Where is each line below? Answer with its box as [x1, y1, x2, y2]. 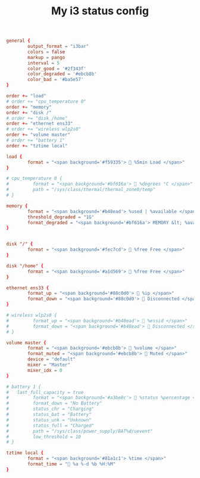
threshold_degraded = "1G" [27, 214, 95, 220]
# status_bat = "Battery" [6, 412, 92, 418]
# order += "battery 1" [6, 137, 65, 144]
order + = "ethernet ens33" [6, 121, 73, 127]
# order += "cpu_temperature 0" [6, 98, 86, 104]
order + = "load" [6, 93, 46, 99]
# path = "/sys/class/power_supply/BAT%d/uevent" [6, 428, 153, 434]
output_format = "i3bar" [27, 44, 89, 50]
